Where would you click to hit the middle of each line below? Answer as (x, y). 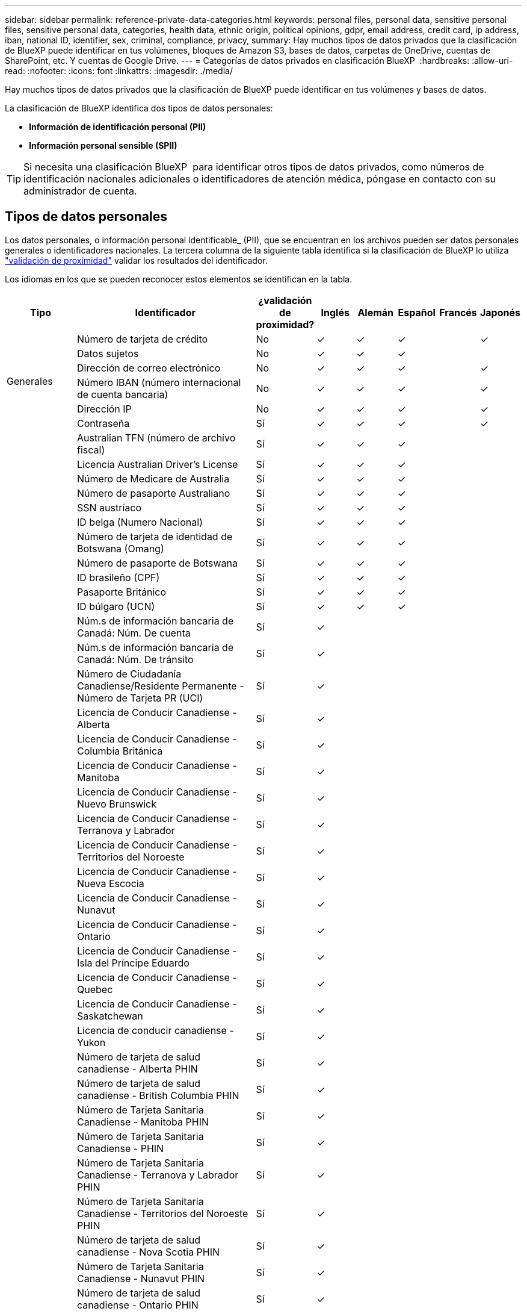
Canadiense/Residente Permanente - (160, 686)
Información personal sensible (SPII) (103, 145)
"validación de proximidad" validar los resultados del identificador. (136, 260)
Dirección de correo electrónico (149, 368)
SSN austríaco (109, 507)
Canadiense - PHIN (120, 1148)
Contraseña (103, 423)
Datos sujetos (108, 353)
